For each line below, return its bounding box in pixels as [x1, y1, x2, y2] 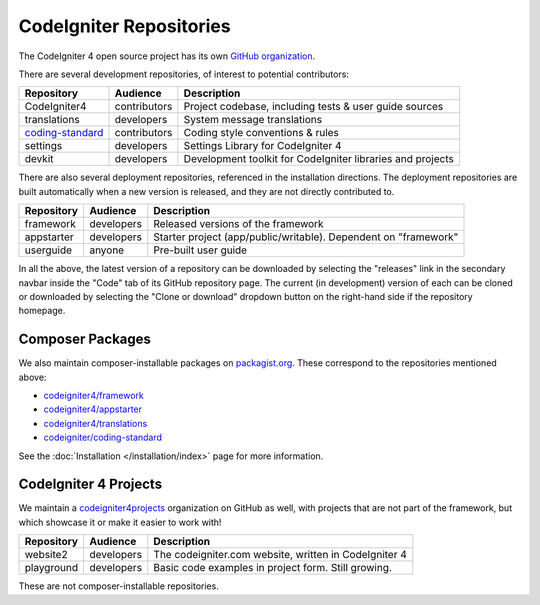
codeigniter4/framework [43, 389, 144, 401]
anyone [89, 243, 125, 257]
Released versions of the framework [153, 217, 324, 231]
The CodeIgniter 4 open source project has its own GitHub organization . [18, 50, 316, 62]
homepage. [18, 305, 66, 317]
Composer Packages [18, 331, 152, 348]
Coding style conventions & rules [183, 126, 340, 140]
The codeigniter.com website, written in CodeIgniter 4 [153, 548, 407, 562]
